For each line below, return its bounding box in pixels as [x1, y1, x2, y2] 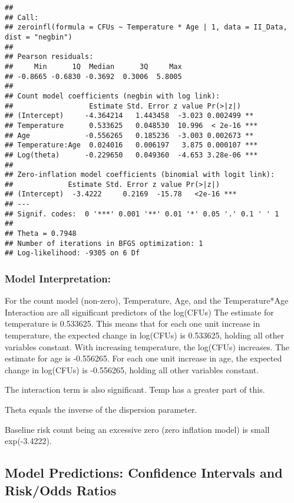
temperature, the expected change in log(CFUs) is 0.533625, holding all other [5, 329, 285, 341]
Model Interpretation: [5, 271, 111, 285]
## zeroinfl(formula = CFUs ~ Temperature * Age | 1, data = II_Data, [5, 23, 288, 32]
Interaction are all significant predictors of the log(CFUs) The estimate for [5, 305, 274, 318]
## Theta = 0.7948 [5, 229, 77, 238]
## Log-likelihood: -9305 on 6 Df [5, 249, 140, 258]
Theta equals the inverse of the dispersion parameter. [5, 403, 197, 416]
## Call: [5, 13, 39, 22]
